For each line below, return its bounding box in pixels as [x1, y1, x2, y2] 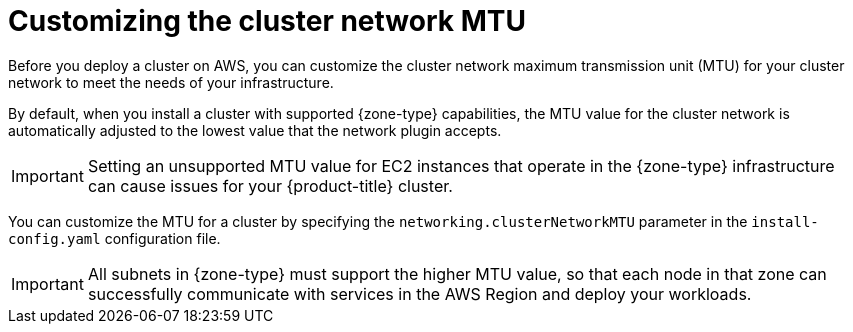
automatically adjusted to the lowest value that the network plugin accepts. [8, 121, 502, 139]
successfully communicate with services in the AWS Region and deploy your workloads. [87, 283, 752, 304]
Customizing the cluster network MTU [8, 4, 526, 38]
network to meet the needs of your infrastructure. [8, 73, 334, 91]
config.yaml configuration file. [8, 229, 221, 247]
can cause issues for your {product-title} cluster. [87, 175, 453, 196]
